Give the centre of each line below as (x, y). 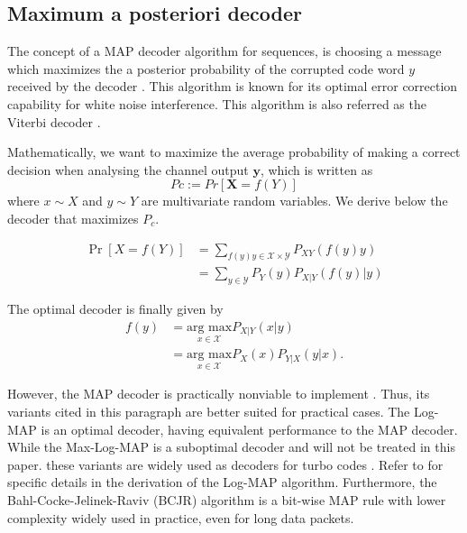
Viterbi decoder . (54, 121)
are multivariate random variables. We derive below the (294, 201)
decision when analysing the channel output (128, 169)
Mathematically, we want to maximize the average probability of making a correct (234, 152)
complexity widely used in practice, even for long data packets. (181, 517)
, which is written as (316, 169)
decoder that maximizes (73, 218)
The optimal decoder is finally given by (115, 309)
